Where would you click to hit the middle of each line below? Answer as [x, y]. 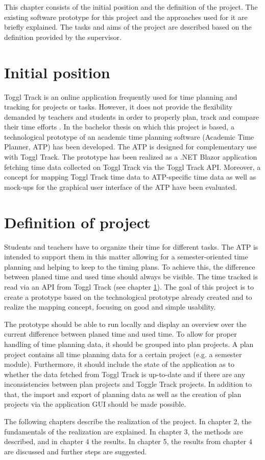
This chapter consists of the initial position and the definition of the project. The [131, 7]
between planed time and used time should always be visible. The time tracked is [131, 277]
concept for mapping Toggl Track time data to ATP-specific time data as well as [130, 177]
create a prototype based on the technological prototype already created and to [128, 297]
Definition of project [77, 222]
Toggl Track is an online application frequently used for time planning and [121, 96]
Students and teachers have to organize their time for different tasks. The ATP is [131, 246]
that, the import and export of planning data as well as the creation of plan [123, 394]
